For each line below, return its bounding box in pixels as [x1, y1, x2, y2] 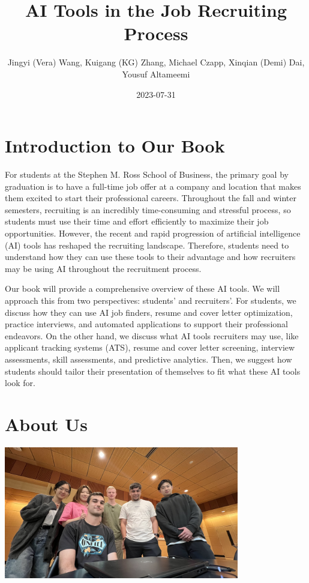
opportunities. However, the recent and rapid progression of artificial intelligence [5, 227, 301, 239]
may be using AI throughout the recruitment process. [5, 262, 202, 274]
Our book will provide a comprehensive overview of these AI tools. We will [5, 282, 280, 295]
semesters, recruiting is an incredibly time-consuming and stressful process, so [5, 203, 291, 216]
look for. [5, 376, 36, 389]
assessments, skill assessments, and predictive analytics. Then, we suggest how [5, 352, 292, 365]
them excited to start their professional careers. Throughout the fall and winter [5, 192, 296, 204]
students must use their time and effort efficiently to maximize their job [5, 215, 269, 228]
